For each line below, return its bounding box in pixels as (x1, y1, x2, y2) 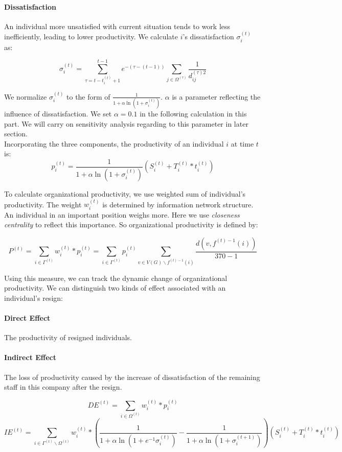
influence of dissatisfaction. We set (4, 108, 112, 119)
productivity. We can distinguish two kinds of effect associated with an (4, 282, 226, 293)
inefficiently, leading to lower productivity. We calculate (4, 31, 178, 42)
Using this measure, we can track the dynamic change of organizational (4, 272, 227, 283)
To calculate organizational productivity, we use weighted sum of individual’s (4, 188, 246, 199)
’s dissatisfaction (183, 31, 234, 42)
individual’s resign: (4, 292, 63, 303)
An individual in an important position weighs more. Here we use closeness (4, 209, 240, 220)
